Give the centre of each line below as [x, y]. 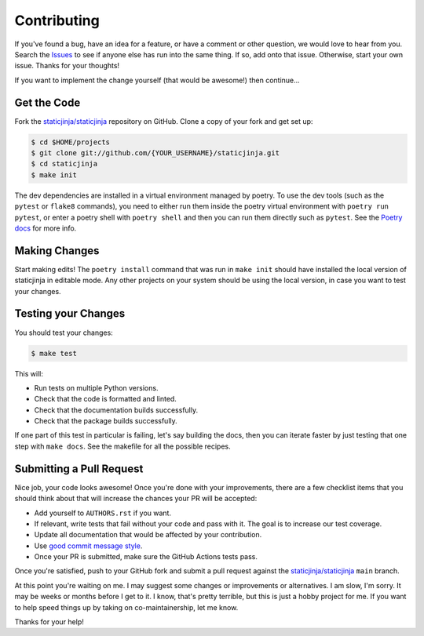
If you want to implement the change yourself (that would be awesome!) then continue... [157, 80]
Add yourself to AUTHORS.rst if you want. [103, 513]
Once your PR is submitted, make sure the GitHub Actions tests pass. [146, 557]
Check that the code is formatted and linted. [105, 399]
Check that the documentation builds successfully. [116, 410]
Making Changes [57, 251]
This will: [29, 373]
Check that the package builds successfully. [106, 421]
